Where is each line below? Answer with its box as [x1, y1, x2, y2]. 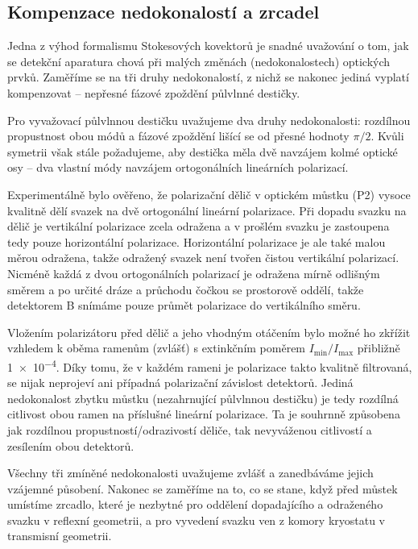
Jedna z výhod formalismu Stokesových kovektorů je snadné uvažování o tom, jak [7, 37, 409, 54]
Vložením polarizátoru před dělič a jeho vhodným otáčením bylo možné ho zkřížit [7, 323, 411, 340]
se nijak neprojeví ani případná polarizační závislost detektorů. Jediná [7, 374, 354, 391]
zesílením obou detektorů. [7, 437, 135, 454]
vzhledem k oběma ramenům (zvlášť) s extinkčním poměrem [7, 339, 306, 356]
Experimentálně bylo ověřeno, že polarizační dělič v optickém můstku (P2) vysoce [7, 185, 411, 202]
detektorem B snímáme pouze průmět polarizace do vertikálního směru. [7, 297, 361, 314]
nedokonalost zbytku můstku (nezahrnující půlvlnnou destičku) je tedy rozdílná [7, 389, 399, 406]
